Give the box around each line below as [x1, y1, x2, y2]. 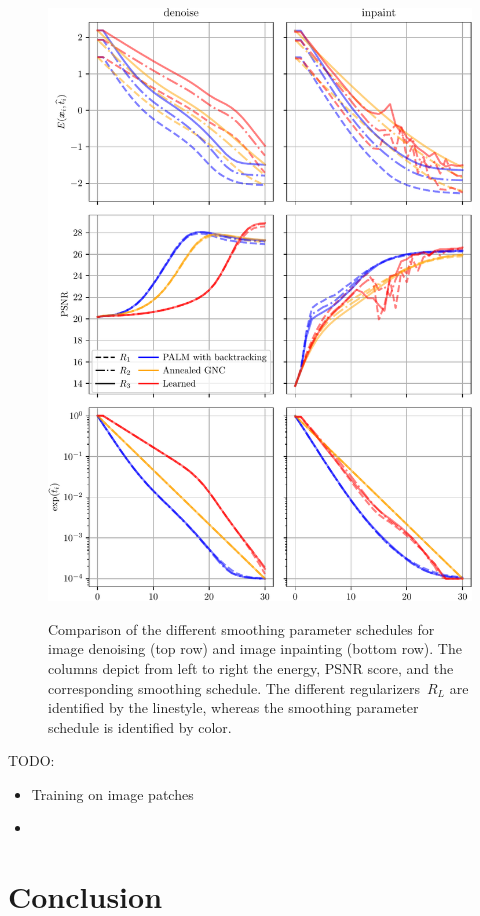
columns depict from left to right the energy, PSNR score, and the [48, 657, 454, 678]
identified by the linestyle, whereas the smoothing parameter [48, 697, 419, 718]
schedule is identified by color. [48, 716, 232, 737]
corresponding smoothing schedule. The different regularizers [48, 677, 420, 698]
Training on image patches [31, 783, 194, 804]
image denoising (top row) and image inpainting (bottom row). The [48, 638, 462, 659]
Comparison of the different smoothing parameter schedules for [48, 618, 435, 639]
